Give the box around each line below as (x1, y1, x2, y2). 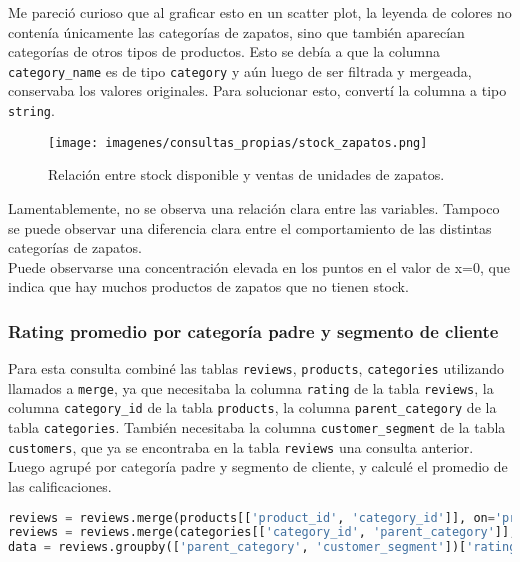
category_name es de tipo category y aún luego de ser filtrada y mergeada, (8, 60, 472, 81)
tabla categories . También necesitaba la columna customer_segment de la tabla (8, 417, 506, 438)
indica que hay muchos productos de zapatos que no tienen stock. (8, 276, 409, 297)
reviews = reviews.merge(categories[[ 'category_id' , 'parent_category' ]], (8, 525, 517, 540)
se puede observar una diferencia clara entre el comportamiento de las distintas (8, 217, 492, 238)
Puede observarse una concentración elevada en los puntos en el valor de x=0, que (8, 256, 510, 277)
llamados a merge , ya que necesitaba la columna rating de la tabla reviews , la (8, 377, 494, 398)
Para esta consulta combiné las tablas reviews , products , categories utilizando (8, 358, 505, 379)
